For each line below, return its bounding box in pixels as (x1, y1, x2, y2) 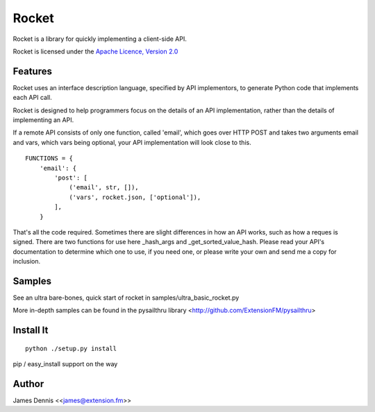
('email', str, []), (69, 184, 139, 191)
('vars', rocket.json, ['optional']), (69, 193, 201, 201)
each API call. (12, 94, 52, 102)
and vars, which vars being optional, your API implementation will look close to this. (12, 138, 251, 146)
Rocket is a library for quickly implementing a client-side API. (12, 35, 187, 43)
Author (12, 378, 44, 390)
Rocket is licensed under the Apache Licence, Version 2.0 (12, 47, 178, 55)
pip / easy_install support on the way (12, 360, 118, 368)
